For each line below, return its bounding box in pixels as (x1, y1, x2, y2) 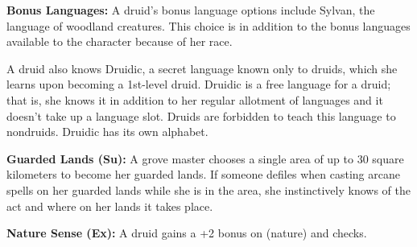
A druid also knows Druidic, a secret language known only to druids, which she (6, 60, 398, 76)
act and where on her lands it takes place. (6, 197, 213, 214)
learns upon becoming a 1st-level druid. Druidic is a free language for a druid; (6, 76, 391, 93)
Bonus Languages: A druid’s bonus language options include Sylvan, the (6, 2, 375, 18)
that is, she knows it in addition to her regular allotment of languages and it (6, 91, 383, 108)
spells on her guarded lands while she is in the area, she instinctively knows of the (6, 181, 411, 198)
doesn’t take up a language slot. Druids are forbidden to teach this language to (6, 107, 396, 124)
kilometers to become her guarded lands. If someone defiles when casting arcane (6, 166, 400, 183)
